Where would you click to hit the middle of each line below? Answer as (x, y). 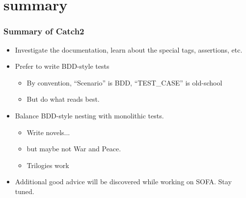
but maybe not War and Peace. (74, 149)
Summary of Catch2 (44, 31)
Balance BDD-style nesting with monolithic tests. (89, 115)
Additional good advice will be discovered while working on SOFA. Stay (123, 182)
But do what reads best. (63, 99)
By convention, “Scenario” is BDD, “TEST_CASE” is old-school (124, 82)
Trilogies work (48, 165)
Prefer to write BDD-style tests (62, 66)
